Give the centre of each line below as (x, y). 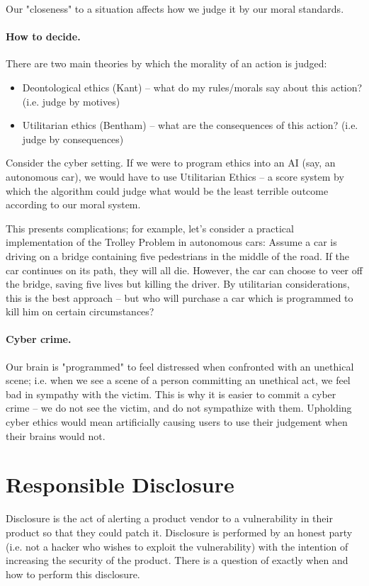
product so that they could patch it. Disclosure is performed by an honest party (179, 532)
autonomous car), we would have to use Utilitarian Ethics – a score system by (175, 176)
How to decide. (43, 36)
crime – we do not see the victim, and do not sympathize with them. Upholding (179, 408)
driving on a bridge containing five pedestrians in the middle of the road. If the (177, 255)
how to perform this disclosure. (73, 574)
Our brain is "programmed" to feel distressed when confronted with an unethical (180, 366)
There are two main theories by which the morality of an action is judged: (166, 63)
